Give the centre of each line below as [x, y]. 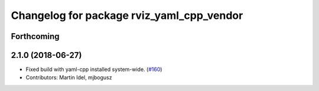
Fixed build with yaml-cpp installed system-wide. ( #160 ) [94, 69]
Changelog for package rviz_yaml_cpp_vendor [127, 15]
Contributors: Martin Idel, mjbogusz [69, 77]
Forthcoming [35, 36]
